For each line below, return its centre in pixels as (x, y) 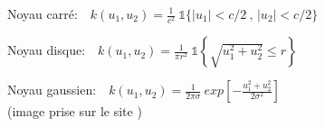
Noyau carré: (43, 14)
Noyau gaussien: (52, 90)
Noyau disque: (47, 50)
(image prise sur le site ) (75, 111)
